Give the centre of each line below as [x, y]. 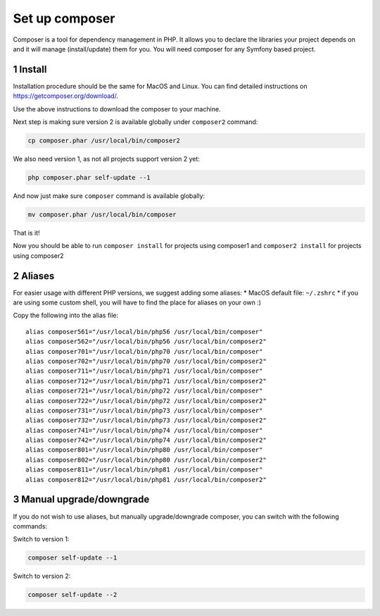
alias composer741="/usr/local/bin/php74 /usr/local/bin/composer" [144, 430]
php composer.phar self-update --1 [89, 177]
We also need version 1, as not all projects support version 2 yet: [107, 159]
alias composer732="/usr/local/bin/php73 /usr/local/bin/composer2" [146, 420]
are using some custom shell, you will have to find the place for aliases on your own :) [137, 302]
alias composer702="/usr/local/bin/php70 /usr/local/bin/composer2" [146, 361]
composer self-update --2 [72, 595]
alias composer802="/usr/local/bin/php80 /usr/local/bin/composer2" [146, 460]
